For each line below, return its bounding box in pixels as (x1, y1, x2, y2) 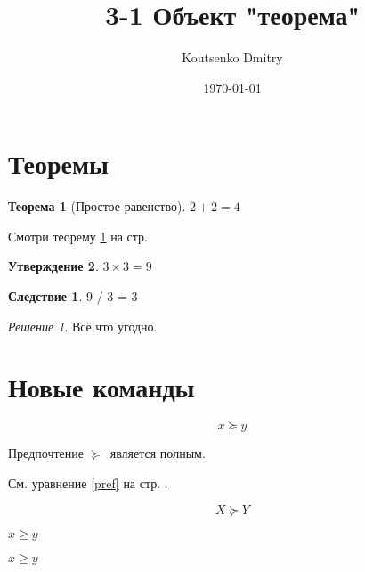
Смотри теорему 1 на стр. (8, 226, 148, 245)
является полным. (109, 444, 206, 462)
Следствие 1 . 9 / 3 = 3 (8, 287, 138, 306)
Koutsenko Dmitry (182, 48, 283, 67)
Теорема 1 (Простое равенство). (8, 197, 186, 216)
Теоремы (8, 145, 109, 182)
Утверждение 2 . (8, 257, 99, 275)
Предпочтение (8, 444, 84, 462)
